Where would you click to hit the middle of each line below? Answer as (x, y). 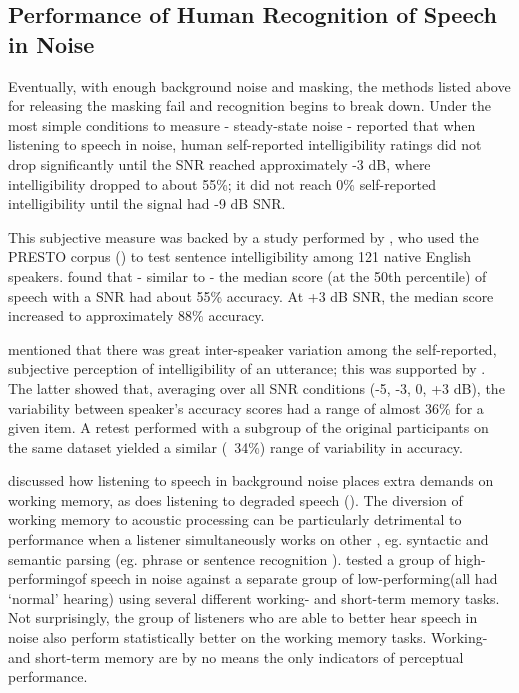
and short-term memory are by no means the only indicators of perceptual (236, 656)
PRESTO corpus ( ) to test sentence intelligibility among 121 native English (240, 256)
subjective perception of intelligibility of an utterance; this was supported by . (247, 368)
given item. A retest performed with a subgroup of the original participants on (248, 427)
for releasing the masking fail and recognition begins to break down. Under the (250, 105)
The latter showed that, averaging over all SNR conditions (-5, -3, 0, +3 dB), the (256, 387)
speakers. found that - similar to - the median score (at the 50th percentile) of (247, 275)
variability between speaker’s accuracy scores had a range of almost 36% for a (246, 407)
